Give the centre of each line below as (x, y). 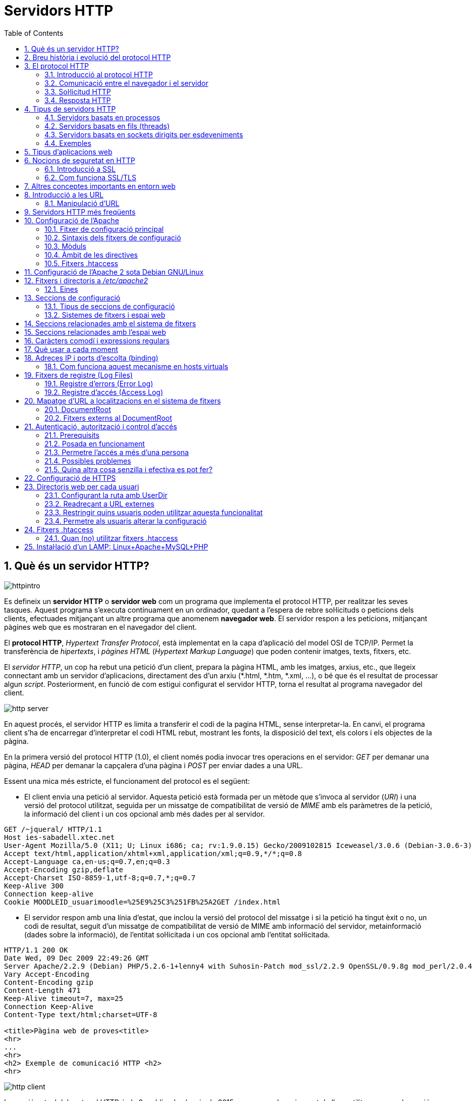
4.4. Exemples (68, 143)
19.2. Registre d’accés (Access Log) (104, 392)
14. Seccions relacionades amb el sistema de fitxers (110, 323)
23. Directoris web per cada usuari (82, 486)
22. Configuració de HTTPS (70, 478)
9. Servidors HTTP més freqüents (80, 212)
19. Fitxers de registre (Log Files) (78, 375)
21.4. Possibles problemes (88, 461)
